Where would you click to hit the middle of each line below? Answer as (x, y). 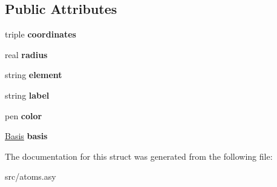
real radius (26, 54)
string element (34, 75)
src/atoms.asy (31, 176)
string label (27, 95)
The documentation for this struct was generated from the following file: (139, 156)
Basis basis (26, 136)
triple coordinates (41, 34)
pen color (24, 115)
